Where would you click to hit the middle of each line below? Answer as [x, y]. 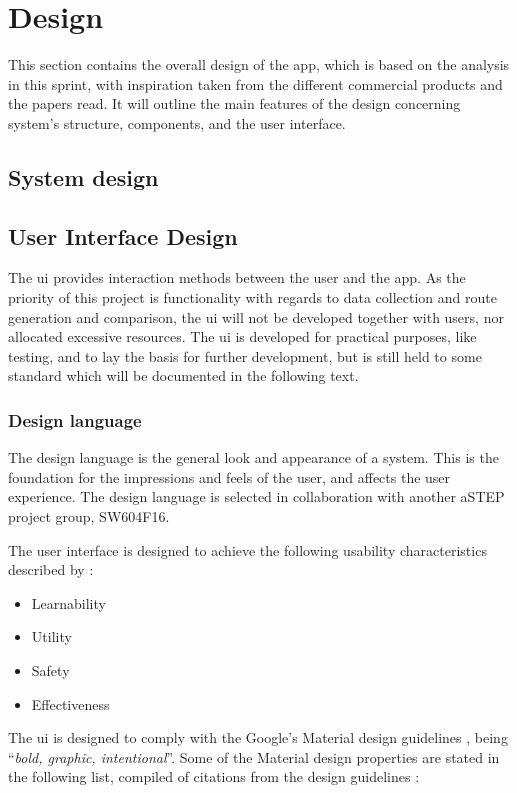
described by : [51, 569]
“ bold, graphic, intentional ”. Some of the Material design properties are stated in [254, 756]
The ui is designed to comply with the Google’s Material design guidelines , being [258, 737]
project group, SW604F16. [89, 516]
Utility [51, 636]
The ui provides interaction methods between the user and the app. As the [237, 277]
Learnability [68, 602]
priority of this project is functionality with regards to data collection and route [252, 297]
